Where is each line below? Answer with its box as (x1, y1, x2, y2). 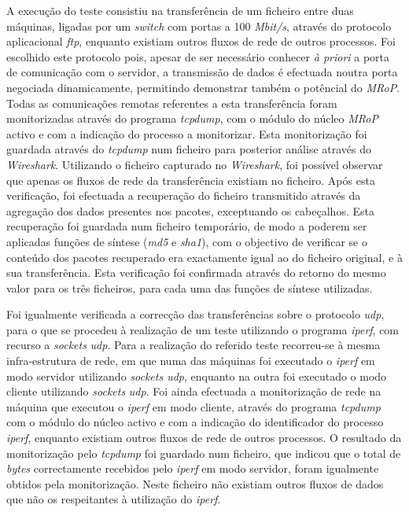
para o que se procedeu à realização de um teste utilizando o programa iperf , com (6, 321, 400, 337)
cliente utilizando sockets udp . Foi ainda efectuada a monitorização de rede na (6, 383, 381, 400)
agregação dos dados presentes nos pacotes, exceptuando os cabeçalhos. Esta (6, 202, 374, 219)
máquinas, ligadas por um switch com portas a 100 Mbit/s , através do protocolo (6, 17, 392, 34)
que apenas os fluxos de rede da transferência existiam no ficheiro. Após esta (6, 171, 375, 188)
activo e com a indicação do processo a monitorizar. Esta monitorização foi (6, 125, 367, 142)
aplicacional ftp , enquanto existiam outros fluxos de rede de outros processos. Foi (6, 33, 396, 50)
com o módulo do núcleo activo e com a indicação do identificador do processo (6, 414, 384, 430)
